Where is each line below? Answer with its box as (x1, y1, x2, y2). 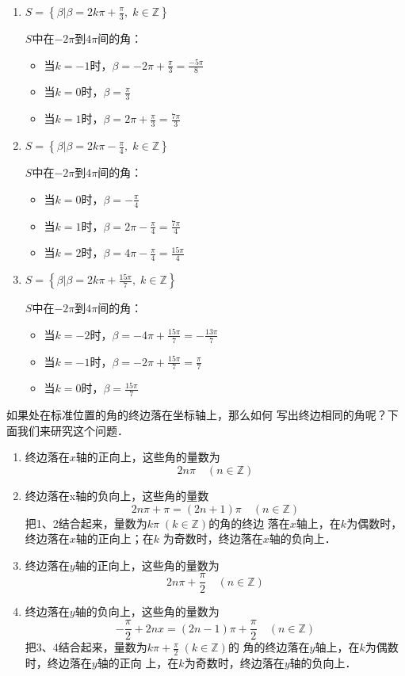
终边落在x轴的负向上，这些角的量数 (25, 487, 209, 504)
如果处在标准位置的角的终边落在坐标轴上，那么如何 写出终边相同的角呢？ (6, 407, 388, 423)
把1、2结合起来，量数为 (25, 514, 147, 531)
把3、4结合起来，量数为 (25, 639, 147, 655)
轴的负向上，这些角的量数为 (75, 603, 220, 620)
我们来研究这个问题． (17, 422, 128, 438)
